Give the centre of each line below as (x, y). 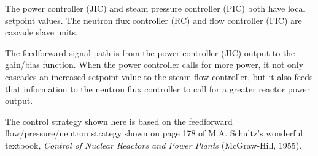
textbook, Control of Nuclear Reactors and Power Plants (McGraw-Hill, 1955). (153, 145)
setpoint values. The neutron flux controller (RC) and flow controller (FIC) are (153, 20)
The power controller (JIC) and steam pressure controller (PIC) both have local (155, 8)
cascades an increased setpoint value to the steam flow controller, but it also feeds (159, 76)
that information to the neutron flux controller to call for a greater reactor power (158, 88)
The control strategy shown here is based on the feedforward (119, 121)
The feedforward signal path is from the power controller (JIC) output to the (150, 52)
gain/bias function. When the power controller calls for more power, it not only (154, 65)
